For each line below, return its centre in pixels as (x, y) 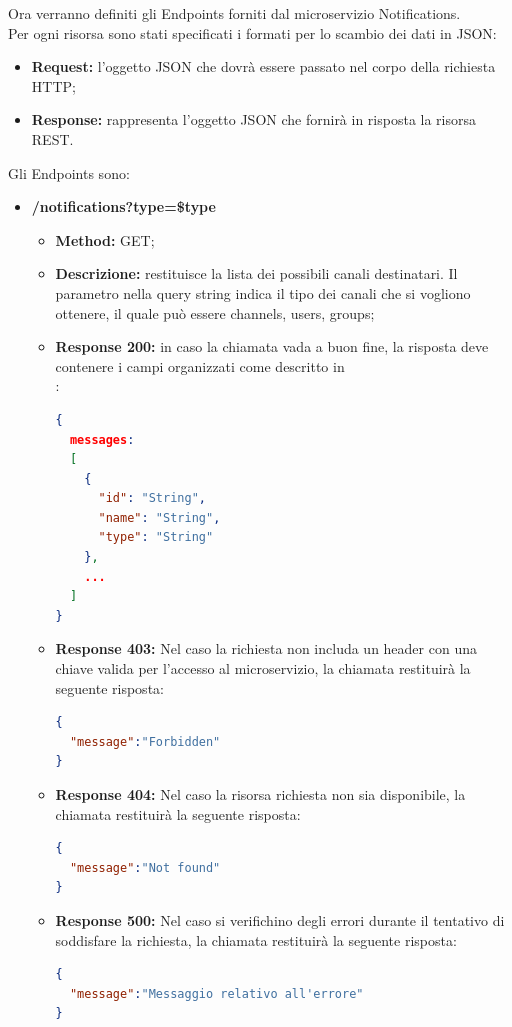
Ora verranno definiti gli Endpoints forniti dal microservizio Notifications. (234, 13)
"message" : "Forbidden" (145, 741)
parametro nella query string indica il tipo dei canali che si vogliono (263, 292)
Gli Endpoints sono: (69, 172)
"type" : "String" (156, 537)
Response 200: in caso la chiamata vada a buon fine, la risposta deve (272, 346)
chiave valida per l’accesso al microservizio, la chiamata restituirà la (263, 668)
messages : (102, 439)
